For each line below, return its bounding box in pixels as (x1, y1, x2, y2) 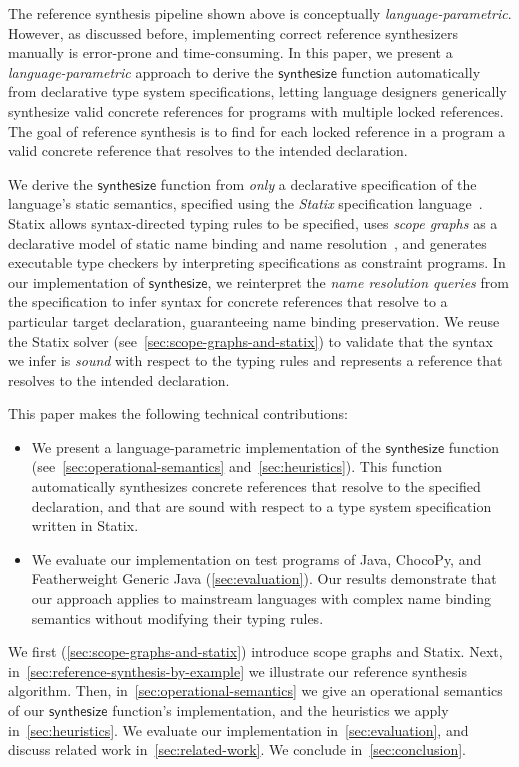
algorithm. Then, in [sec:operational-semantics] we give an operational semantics (8, 680, 503, 701)
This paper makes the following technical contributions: (8, 403, 348, 424)
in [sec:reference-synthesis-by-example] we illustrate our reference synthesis (8, 660, 467, 681)
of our (8, 700, 45, 720)
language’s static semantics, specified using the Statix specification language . (8, 193, 483, 214)
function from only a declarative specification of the (160, 173, 477, 194)
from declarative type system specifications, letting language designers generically (8, 81, 507, 102)
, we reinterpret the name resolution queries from (207, 271, 509, 292)
